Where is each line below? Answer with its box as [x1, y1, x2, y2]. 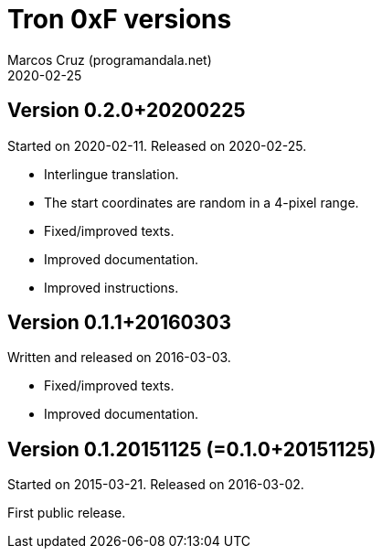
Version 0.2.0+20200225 [7, 99, 246, 123]
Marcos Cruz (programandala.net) [7, 51, 212, 68]
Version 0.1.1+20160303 [7, 311, 232, 335]
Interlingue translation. [44, 166, 179, 182]
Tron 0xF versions [7, 4, 232, 35]
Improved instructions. [44, 279, 179, 295]
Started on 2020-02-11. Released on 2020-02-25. [7, 137, 307, 154]
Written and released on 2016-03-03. [7, 349, 231, 366]
